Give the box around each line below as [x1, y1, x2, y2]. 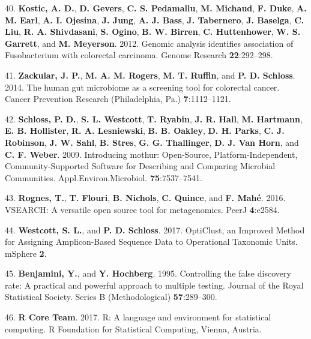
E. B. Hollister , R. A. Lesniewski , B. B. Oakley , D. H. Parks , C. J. [5, 124, 285, 137]
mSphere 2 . [5, 247, 47, 259]
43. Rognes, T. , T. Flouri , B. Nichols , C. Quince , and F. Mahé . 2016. [5, 191, 286, 204]
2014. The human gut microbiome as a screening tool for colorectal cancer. [5, 80, 280, 93]
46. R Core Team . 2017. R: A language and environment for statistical [5, 311, 271, 323]
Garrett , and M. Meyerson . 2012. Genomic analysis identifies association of [5, 37, 294, 49]
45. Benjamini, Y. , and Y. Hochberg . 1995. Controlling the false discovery [5, 267, 291, 280]
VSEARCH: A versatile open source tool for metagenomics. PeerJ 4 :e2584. [5, 203, 280, 215]
